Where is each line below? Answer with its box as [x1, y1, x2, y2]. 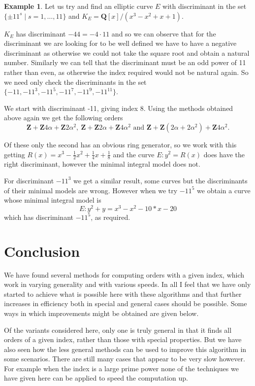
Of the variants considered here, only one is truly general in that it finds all [4, 324, 232, 335]
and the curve [113, 149, 155, 159]
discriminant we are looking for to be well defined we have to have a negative [4, 38, 237, 48]
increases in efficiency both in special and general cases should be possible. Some [4, 298, 247, 309]
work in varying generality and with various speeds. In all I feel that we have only [4, 279, 251, 289]
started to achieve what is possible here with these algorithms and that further [4, 288, 242, 299]
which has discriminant [4, 211, 73, 222]
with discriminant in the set [162, 1, 247, 11]
